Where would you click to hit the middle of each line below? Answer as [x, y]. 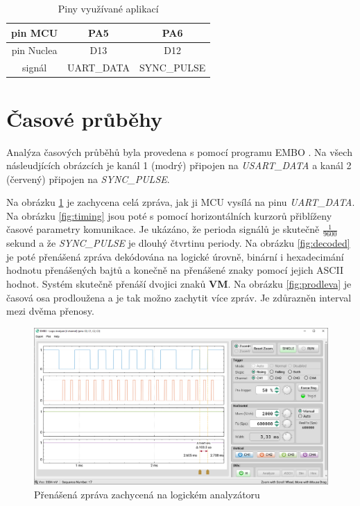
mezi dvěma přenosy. [50, 311]
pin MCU [35, 32]
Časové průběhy [85, 118]
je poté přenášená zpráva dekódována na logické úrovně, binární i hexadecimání [175, 256]
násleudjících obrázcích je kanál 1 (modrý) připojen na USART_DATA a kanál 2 [179, 165]
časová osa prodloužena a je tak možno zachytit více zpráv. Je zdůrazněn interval [179, 297]
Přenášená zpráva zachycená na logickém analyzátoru [147, 494]
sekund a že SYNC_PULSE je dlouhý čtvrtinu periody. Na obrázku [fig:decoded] [178, 243]
